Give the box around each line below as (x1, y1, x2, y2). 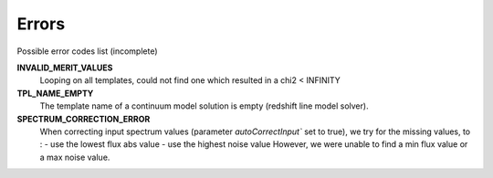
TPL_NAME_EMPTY (16, 88, 94, 99)
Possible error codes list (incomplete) (16, 46, 159, 57)
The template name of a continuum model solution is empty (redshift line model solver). (39, 100, 369, 111)
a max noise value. (39, 152, 110, 162)
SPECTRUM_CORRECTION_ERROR (16, 113, 151, 124)
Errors (16, 14, 66, 34)
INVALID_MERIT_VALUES (16, 62, 113, 73)
